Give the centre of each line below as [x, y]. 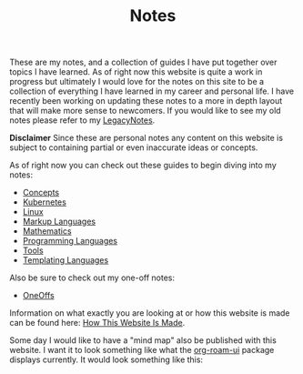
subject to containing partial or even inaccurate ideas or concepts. [134, 147]
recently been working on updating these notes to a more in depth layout [146, 101]
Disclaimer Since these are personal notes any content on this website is [146, 138]
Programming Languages [70, 241]
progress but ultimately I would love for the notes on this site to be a [137, 82]
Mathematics [47, 231]
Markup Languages [59, 222]
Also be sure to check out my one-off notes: [92, 278]
